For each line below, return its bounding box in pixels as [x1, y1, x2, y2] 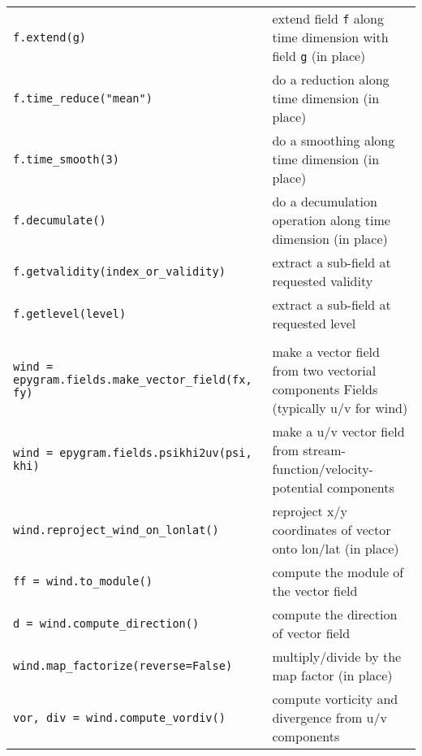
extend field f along [272, 9, 385, 28]
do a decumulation [272, 192, 377, 211]
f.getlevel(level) [13, 307, 127, 320]
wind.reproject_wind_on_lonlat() [13, 523, 219, 537]
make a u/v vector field [272, 422, 405, 441]
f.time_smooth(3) [13, 152, 119, 166]
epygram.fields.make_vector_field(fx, [13, 373, 252, 386]
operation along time [272, 211, 390, 229]
